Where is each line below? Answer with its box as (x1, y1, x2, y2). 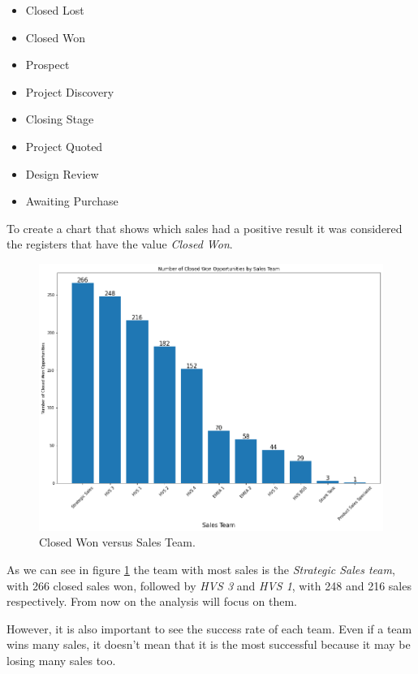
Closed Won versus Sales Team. (39, 534, 196, 551)
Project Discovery (25, 83, 114, 100)
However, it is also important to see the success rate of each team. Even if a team (6, 620, 412, 637)
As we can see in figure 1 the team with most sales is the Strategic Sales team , (6, 560, 395, 577)
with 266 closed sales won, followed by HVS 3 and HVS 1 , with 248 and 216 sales (6, 577, 412, 594)
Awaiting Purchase (25, 192, 119, 210)
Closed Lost (25, 2, 84, 18)
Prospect (25, 56, 70, 73)
